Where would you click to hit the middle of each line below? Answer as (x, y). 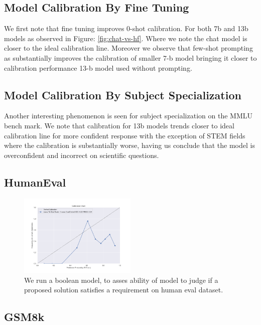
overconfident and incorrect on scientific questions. (82, 155)
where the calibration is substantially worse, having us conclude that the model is (129, 145)
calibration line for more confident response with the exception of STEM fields (125, 135)
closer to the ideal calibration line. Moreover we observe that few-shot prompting (128, 48)
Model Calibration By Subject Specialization (123, 95)
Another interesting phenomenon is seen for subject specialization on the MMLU (128, 116)
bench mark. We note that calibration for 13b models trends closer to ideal (119, 125)
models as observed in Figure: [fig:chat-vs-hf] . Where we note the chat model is (126, 38)
